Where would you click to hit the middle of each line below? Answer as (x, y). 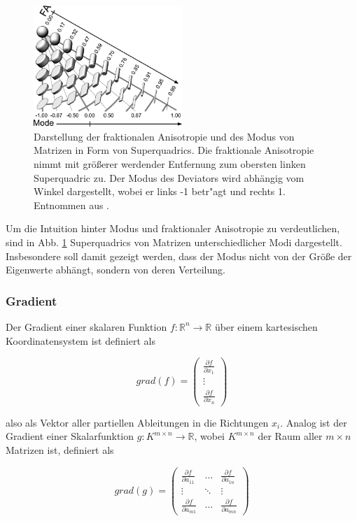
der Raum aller (290, 436)
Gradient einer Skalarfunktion (70, 436)
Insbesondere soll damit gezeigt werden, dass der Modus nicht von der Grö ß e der (179, 256)
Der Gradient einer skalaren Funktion (86, 326)
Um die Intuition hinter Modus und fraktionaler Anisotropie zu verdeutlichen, (173, 228)
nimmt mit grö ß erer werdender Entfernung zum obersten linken (170, 164)
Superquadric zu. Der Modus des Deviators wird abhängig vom (169, 177)
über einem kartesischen (266, 326)
